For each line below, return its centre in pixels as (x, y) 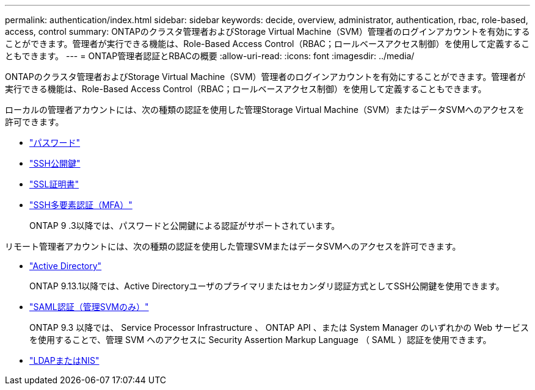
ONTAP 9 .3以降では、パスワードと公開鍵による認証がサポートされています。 (185, 226)
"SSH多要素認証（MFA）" (81, 205)
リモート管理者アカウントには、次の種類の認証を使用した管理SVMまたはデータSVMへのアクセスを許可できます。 (233, 246)
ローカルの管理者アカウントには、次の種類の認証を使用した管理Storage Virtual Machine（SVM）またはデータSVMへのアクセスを (265, 110)
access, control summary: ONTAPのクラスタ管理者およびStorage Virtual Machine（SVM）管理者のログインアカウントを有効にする (267, 31)
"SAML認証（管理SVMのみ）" (89, 307)
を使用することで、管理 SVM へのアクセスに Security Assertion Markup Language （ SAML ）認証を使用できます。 (260, 340)
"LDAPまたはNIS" (64, 360)
